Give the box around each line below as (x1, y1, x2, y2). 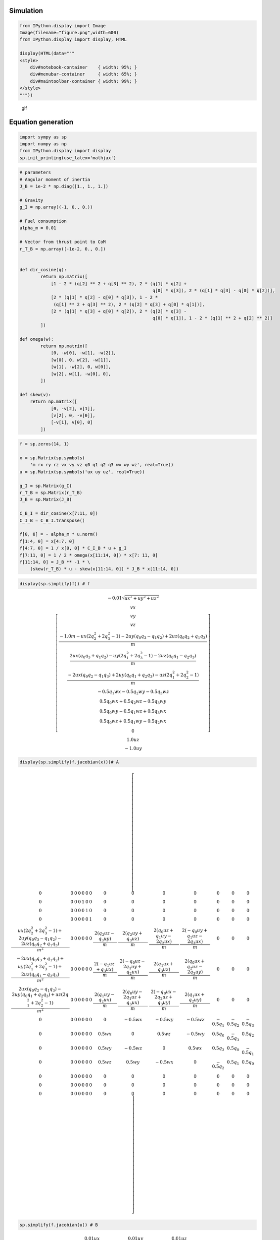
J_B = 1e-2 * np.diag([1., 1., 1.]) (19, 184, 109, 189)
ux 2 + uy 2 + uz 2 (124, 595, 159, 601)
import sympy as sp (19, 134, 67, 140)
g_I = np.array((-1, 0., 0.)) (19, 204, 93, 210)
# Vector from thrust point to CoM (19, 239, 106, 245)
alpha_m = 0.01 (19, 225, 56, 231)
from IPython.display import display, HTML (19, 37, 127, 42)
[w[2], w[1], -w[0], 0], (50, 371, 111, 376)
